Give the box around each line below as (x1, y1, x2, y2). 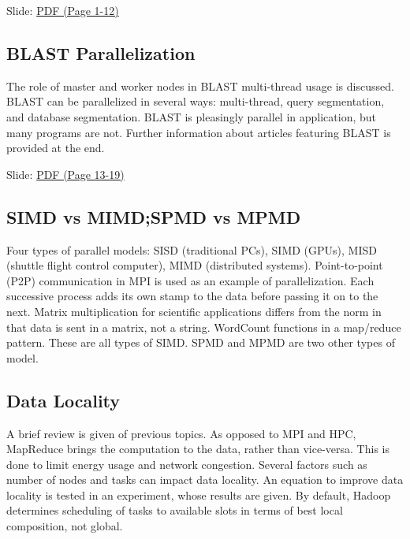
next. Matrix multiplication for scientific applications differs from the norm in (6, 303, 382, 319)
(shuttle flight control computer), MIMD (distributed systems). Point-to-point (6, 257, 383, 273)
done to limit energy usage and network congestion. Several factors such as (6, 455, 367, 472)
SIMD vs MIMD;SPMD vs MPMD (6, 204, 301, 229)
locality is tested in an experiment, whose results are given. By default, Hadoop (6, 486, 391, 503)
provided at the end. (6, 139, 105, 156)
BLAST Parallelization (6, 40, 196, 65)
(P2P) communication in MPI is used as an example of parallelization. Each (6, 272, 375, 288)
